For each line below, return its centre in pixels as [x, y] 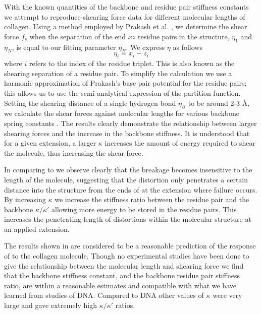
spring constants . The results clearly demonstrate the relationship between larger [130, 123]
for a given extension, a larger [50, 143]
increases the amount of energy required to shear [180, 143]
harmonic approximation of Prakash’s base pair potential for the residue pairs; [125, 83]
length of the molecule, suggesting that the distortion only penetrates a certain [126, 179]
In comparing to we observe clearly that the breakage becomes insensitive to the [128, 170]
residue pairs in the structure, [184, 36]
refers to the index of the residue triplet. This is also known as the [132, 63]
